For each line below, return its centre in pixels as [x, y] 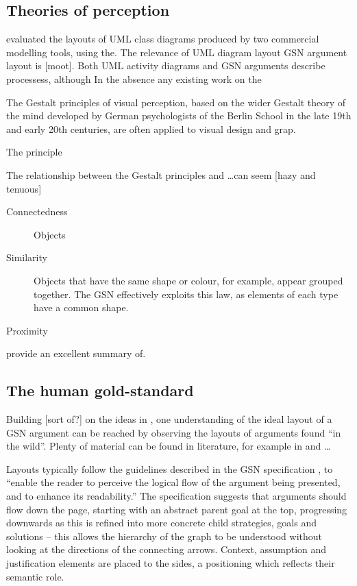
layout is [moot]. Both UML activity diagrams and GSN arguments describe [166, 65]
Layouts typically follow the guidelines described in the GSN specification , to [170, 468]
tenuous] [24, 188]
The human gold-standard [100, 390]
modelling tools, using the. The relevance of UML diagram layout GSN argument [177, 52]
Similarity [27, 257]
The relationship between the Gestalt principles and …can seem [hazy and [161, 174]
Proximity [27, 330]
